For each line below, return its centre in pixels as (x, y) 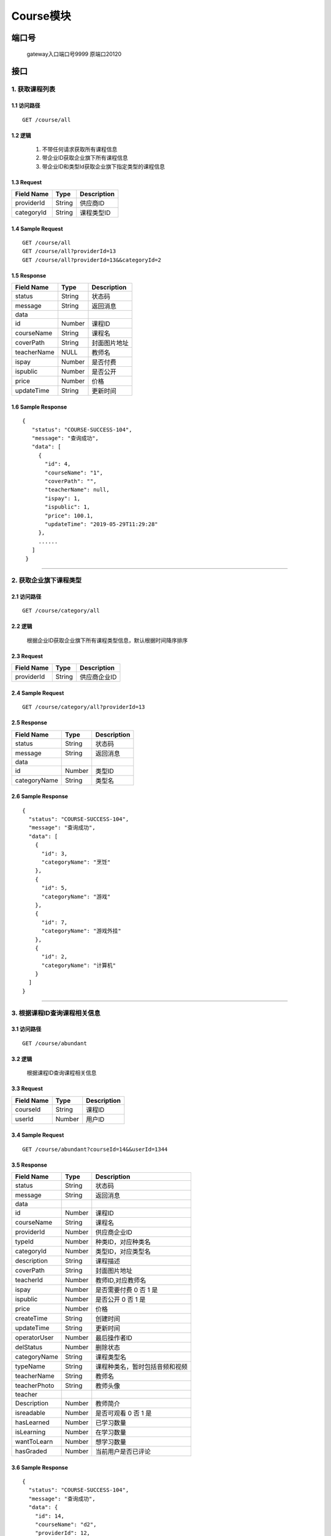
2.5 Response (29, 723)
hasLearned (32, 1422)
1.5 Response (29, 275)
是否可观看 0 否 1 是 (124, 1413)
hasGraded (31, 1451)
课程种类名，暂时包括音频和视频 (142, 1366)
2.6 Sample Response (40, 796)
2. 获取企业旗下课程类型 (47, 581)
